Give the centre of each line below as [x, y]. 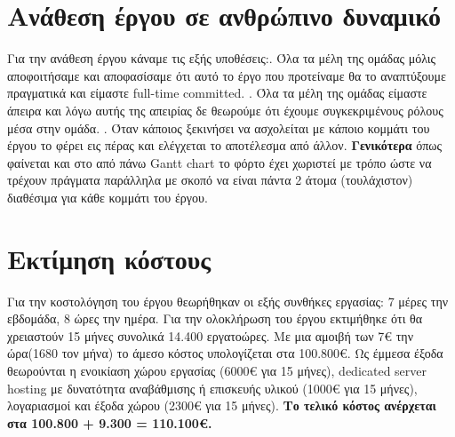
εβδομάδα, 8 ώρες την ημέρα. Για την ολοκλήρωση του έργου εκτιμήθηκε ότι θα [215, 318]
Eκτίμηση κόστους [109, 258]
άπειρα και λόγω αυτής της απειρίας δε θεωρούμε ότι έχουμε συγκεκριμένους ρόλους [225, 110]
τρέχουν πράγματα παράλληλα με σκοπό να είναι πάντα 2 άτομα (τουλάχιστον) [210, 180]
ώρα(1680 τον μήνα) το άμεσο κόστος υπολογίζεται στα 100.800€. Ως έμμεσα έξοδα [225, 353]
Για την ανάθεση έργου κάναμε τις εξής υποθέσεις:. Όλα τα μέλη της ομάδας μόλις [222, 58]
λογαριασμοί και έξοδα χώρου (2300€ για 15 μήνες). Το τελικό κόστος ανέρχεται [222, 405]
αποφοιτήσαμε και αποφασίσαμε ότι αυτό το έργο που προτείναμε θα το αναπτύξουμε [227, 75]
